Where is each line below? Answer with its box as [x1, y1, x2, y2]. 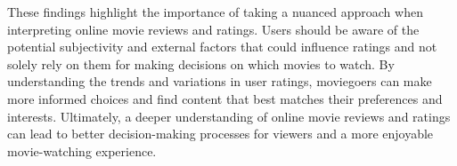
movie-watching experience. [7, 141, 157, 160]
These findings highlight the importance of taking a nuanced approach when [7, 3, 423, 20]
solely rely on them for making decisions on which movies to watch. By [7, 54, 395, 73]
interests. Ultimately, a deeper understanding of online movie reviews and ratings [7, 107, 451, 125]
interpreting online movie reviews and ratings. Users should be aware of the [7, 20, 420, 38]
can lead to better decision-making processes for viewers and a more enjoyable [7, 124, 434, 143]
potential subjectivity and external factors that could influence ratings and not [7, 37, 437, 56]
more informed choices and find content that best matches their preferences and [7, 89, 443, 107]
